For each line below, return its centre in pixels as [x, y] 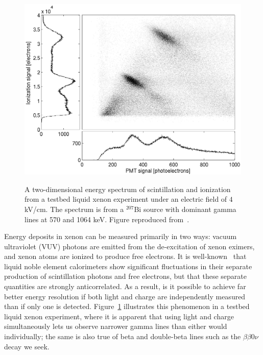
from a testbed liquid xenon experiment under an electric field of [126, 199]
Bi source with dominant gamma [185, 209]
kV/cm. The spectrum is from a [74, 209]
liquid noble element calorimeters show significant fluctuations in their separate [128, 266]
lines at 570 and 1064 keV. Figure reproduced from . [107, 219]
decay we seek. [27, 346]
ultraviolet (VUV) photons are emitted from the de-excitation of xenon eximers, [129, 246]
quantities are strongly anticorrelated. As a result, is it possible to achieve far [125, 286]
